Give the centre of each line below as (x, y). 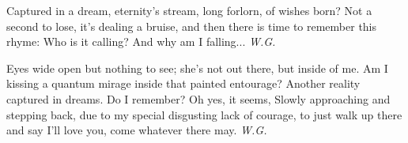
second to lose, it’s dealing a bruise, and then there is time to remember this (192, 26)
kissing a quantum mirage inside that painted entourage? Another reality (183, 83)
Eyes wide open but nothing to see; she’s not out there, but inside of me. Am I (197, 68)
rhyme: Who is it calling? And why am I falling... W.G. (141, 41)
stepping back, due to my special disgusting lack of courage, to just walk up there (204, 114)
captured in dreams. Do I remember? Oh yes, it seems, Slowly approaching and (198, 98)
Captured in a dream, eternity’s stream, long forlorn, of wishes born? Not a (189, 10)
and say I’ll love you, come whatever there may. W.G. (137, 130)
